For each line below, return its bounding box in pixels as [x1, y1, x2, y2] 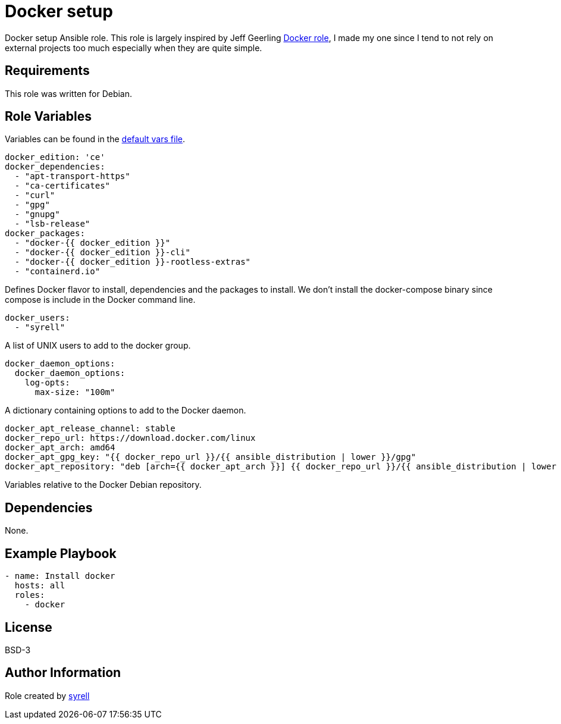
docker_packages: [5, 228, 85, 239]
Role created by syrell [5, 690, 90, 701]
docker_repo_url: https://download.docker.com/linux [5, 433, 256, 443]
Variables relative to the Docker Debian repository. [5, 479, 202, 490]
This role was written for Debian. [5, 88, 133, 99]
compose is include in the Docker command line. [5, 294, 196, 305]
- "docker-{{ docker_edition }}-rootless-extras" [14, 257, 251, 267]
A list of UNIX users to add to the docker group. [5, 340, 191, 351]
